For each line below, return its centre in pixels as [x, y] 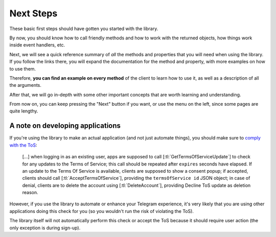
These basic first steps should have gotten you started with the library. [84, 29]
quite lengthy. [24, 111]
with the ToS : [23, 145]
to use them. [22, 68]
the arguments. [26, 85]
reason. [30, 193]
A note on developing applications [65, 126]
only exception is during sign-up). [45, 228]
